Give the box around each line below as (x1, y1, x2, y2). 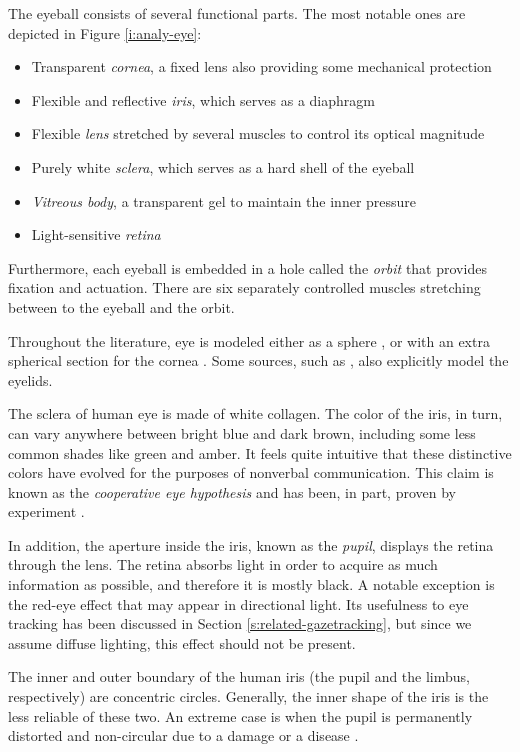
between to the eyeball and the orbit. (8, 296, 235, 317)
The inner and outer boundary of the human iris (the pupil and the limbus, (8, 666, 470, 687)
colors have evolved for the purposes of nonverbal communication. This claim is (8, 462, 494, 483)
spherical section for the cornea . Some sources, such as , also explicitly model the (8, 350, 509, 371)
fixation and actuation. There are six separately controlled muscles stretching (8, 277, 481, 298)
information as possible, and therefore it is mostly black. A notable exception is (8, 574, 495, 595)
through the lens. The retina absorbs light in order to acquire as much (8, 554, 438, 575)
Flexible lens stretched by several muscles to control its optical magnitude (31, 123, 485, 144)
